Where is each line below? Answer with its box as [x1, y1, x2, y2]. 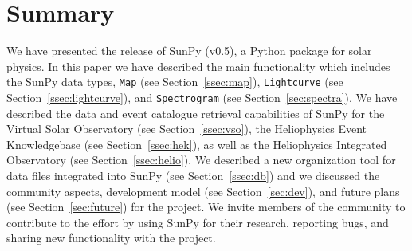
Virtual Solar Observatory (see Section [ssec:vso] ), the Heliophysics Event [6, 120, 367, 137]
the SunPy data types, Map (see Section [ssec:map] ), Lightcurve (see [6, 73, 343, 90]
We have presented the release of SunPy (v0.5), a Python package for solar [6, 42, 372, 59]
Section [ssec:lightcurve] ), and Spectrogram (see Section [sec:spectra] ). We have [6, 88, 398, 105]
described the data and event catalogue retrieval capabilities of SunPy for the [6, 104, 385, 121]
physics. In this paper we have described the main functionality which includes [6, 57, 390, 74]
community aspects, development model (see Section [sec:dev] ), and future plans [6, 182, 400, 199]
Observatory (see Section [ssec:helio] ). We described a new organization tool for [6, 151, 396, 168]
